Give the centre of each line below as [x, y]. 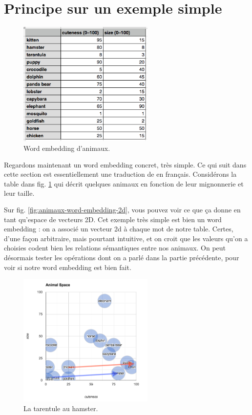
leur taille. [19, 193]
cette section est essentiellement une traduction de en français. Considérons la [120, 174]
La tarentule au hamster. [61, 408]
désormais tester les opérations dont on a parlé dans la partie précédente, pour [122, 257]
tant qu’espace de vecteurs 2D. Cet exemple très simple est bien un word [113, 219]
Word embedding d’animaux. [67, 148]
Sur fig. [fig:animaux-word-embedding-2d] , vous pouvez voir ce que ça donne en [122, 209]
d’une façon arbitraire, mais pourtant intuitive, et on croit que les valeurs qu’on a [126, 238]
